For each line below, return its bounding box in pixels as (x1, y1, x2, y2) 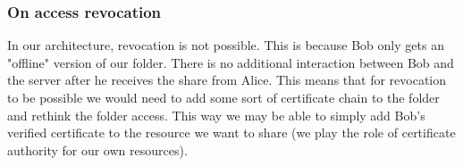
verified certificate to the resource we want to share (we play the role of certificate (7, 123, 456, 142)
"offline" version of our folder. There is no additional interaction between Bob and (7, 53, 454, 71)
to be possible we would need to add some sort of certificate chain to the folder (7, 88, 440, 106)
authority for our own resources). (7, 140, 188, 159)
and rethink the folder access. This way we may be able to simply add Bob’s (7, 105, 425, 124)
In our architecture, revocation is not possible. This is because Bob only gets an (7, 36, 444, 54)
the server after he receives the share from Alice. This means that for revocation (7, 71, 447, 89)
